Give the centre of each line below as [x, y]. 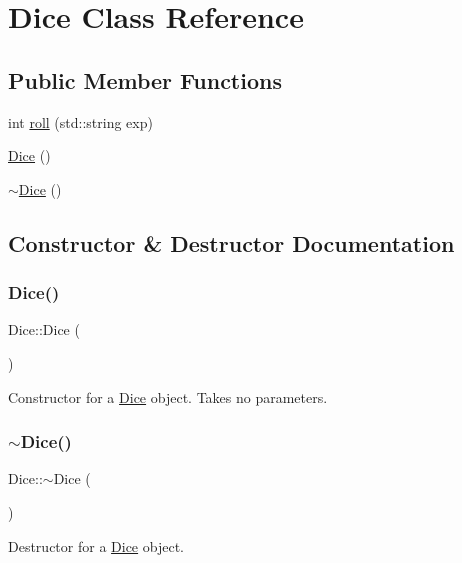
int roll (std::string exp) [80, 121]
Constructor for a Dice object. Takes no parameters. [168, 396]
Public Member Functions [145, 79]
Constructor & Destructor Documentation [231, 242]
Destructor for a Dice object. [96, 545]
